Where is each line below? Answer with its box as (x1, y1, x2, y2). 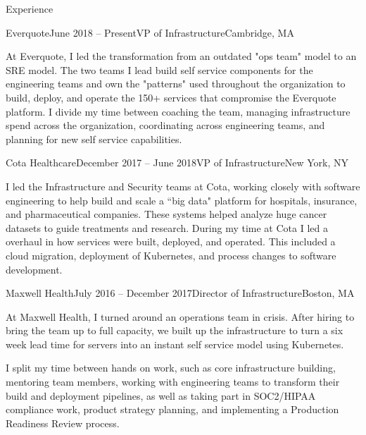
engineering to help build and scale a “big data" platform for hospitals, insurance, (6, 192, 358, 207)
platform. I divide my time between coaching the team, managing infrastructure (6, 104, 351, 118)
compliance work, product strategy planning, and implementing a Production (6, 402, 339, 417)
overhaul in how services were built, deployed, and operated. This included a (6, 234, 336, 249)
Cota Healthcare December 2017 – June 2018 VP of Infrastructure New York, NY (6, 155, 349, 170)
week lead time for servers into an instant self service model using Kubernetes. (6, 336, 344, 351)
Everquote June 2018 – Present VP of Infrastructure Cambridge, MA (6, 25, 294, 39)
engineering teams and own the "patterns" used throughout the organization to (6, 76, 346, 91)
